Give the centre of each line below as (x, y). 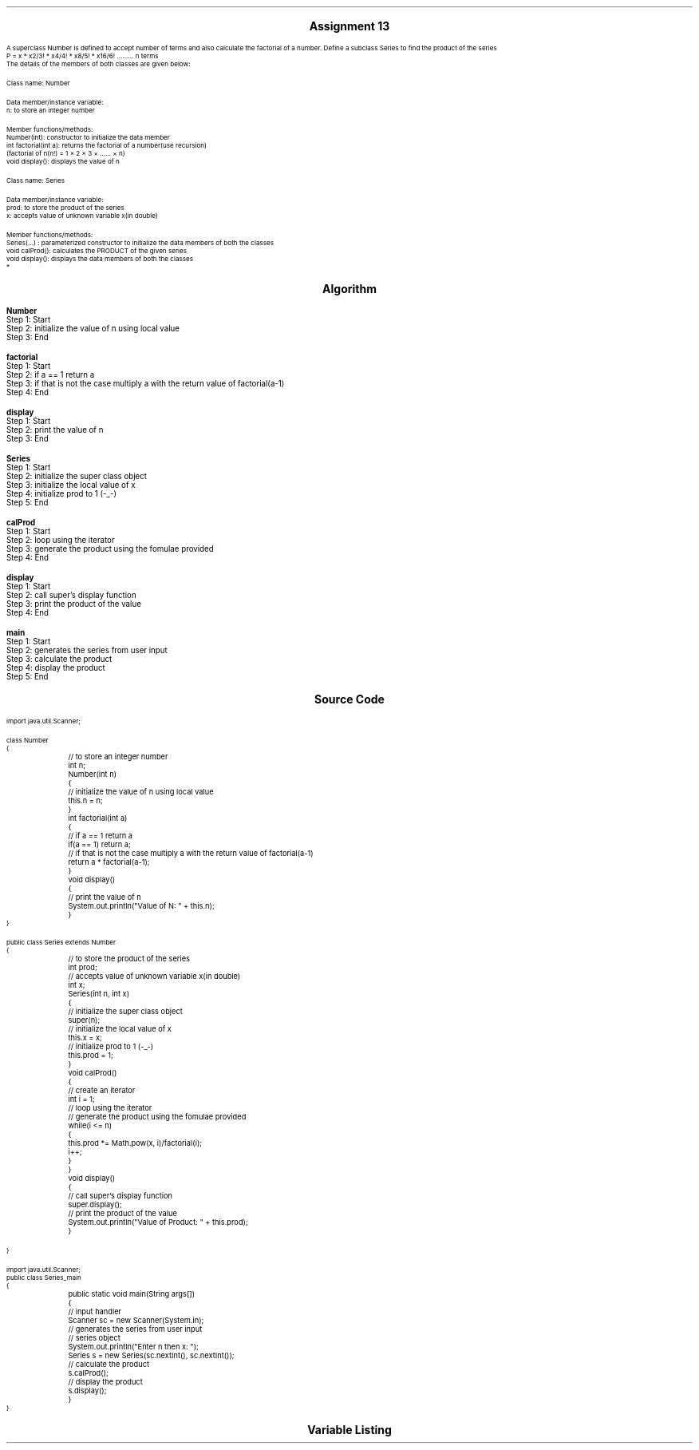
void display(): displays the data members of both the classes (100, 259)
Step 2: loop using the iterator (61, 540)
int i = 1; (81, 1099)
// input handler (95, 1311)
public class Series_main (44, 1278)
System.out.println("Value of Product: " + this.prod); (158, 1222)
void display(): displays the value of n (63, 161)
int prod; (83, 967)
